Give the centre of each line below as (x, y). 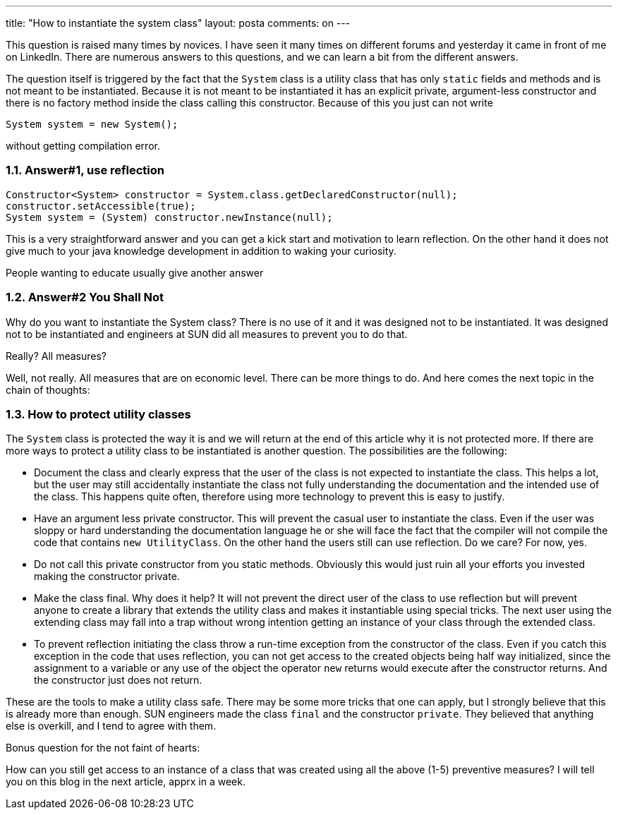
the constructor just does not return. (118, 680)
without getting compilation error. (83, 146)
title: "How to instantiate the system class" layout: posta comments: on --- (178, 23)
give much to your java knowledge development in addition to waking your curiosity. (201, 250)
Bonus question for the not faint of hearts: (103, 748)
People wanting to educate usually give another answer (135, 272)
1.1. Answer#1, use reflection (85, 170)
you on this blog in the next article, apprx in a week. (126, 782)
